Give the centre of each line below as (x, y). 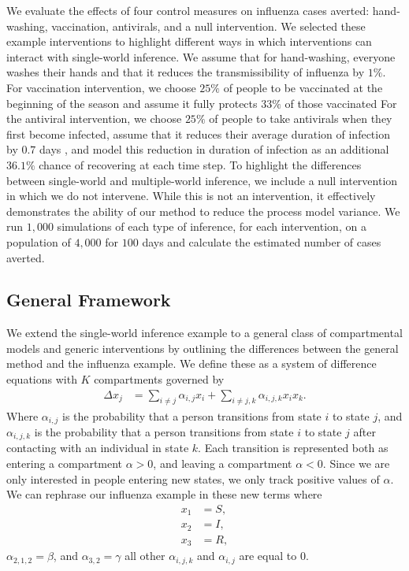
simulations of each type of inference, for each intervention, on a (212, 226)
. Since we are (356, 463)
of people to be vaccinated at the (303, 87)
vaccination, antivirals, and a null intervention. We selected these (208, 26)
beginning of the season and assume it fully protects (132, 103)
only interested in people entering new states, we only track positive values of (193, 478)
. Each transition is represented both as (293, 448)
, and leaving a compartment (223, 463)
